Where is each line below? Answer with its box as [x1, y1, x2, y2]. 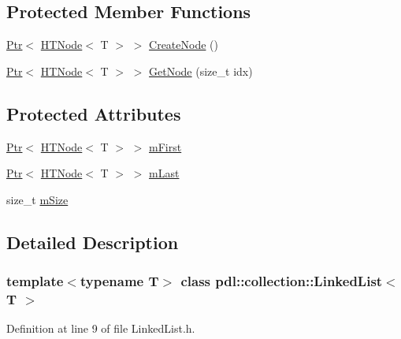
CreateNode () [149, 36, 218, 53]
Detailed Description [6, 229, 179, 254]
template [6, 271, 64, 291]
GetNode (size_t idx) [149, 62, 253, 79]
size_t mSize [6, 191, 69, 207]
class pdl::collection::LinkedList [180, 271, 383, 291]
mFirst [149, 138, 182, 155]
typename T [80, 271, 159, 291]
